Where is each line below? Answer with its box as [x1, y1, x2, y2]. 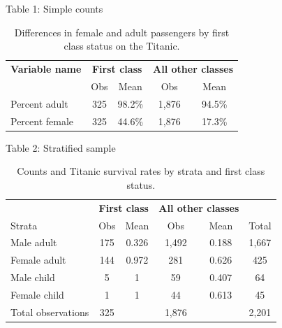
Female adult [10, 252, 66, 267]
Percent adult [10, 96, 68, 110]
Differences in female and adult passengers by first [14, 24, 230, 39]
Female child [10, 287, 64, 301]
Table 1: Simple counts [6, 1, 103, 15]
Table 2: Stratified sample [6, 140, 116, 155]
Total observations [10, 304, 89, 319]
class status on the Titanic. [64, 38, 180, 53]
